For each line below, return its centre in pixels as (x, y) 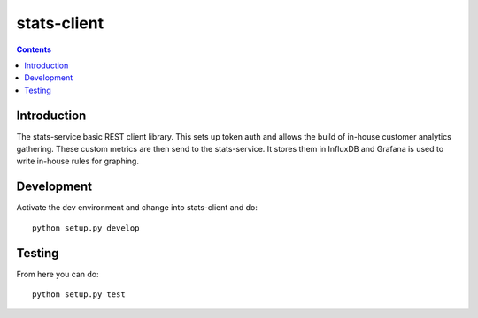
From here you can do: (58, 274)
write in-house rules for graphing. (77, 161)
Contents (34, 49)
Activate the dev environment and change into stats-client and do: (137, 208)
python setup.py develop (86, 228)
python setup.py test (79, 295)
